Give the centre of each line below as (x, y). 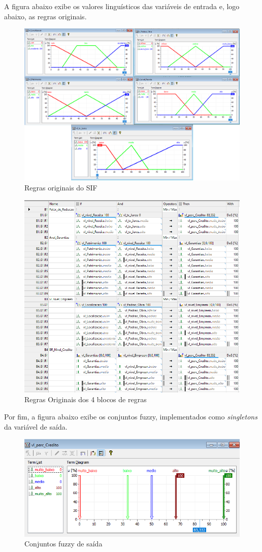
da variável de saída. (36, 426)
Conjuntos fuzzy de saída (63, 544)
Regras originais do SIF (61, 188)
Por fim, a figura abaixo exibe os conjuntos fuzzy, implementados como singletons (131, 417)
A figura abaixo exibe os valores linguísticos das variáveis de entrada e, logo (122, 6)
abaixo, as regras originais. (45, 16)
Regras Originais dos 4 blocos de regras (86, 399)
